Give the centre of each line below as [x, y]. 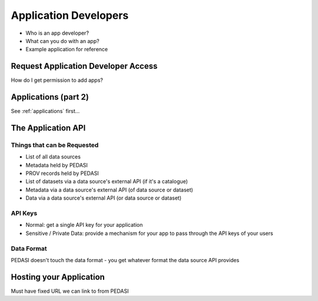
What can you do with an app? [62, 41]
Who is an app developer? [57, 33]
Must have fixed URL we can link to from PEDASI [70, 291]
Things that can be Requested [55, 145]
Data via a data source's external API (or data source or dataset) [104, 198]
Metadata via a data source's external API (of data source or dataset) [110, 190]
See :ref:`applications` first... [45, 111]
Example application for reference [67, 49]
